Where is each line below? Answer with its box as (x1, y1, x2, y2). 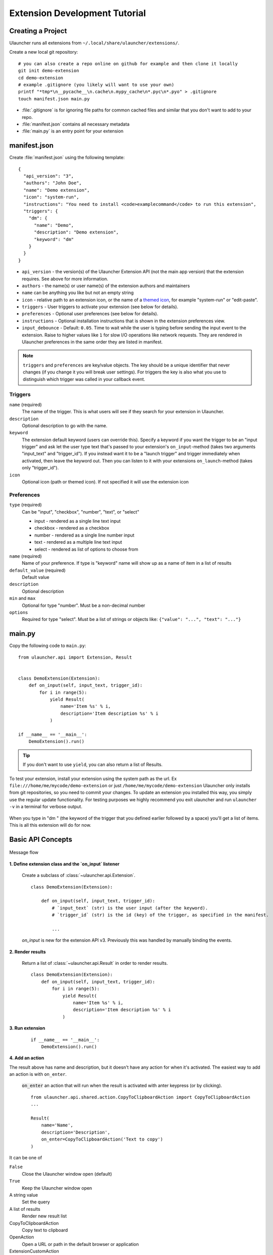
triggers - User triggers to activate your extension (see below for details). (22, 304, 178, 310)
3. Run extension (9, 1025, 45, 1031)
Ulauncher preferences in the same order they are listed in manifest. (22, 339, 163, 345)
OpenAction (9, 1234, 35, 1240)
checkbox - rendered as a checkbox (34, 525, 110, 531)
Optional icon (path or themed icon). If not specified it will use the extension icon (22, 479, 189, 485)
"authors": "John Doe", (23, 180, 82, 186)
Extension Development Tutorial (9, 8, 146, 19)
